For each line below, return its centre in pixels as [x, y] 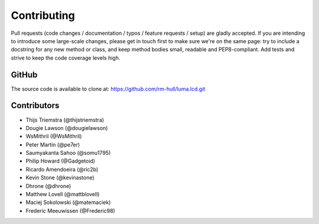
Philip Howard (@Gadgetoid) [61, 161]
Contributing [43, 15]
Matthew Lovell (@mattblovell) [63, 194]
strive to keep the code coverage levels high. [66, 58]
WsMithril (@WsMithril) [54, 137]
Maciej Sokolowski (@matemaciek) [68, 202]
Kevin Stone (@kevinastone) [60, 178]
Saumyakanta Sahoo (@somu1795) [68, 153]
